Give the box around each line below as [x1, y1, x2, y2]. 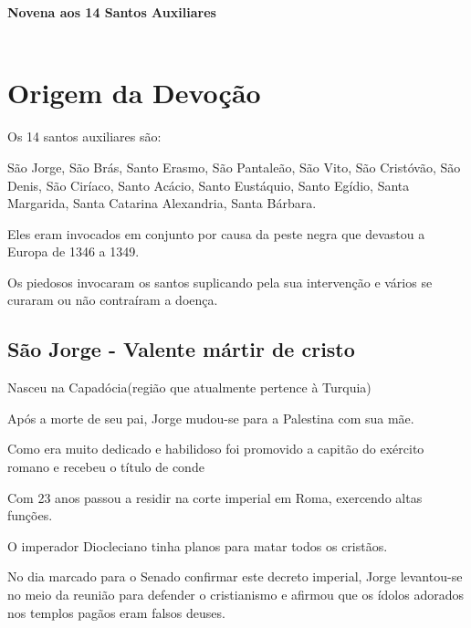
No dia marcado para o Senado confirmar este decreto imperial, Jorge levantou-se [7, 567, 463, 586]
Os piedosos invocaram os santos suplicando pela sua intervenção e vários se [7, 272, 433, 291]
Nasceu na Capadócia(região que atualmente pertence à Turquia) [7, 378, 372, 397]
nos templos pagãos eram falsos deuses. [7, 602, 225, 622]
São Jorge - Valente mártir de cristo [7, 335, 355, 363]
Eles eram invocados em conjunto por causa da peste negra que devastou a [7, 224, 425, 243]
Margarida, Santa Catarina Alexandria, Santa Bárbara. [7, 194, 317, 213]
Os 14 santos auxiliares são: [7, 127, 162, 146]
